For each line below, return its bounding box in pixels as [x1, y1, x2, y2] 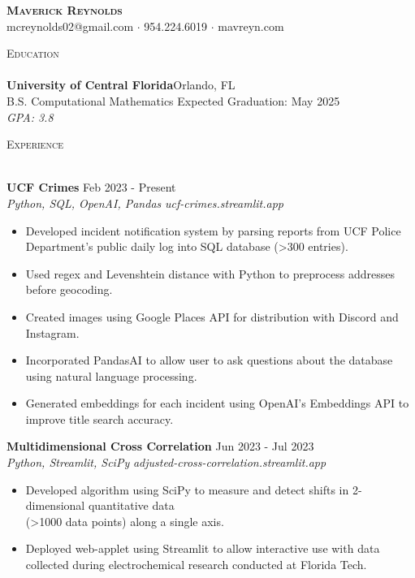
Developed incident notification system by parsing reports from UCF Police [25, 222, 401, 239]
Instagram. [25, 324, 80, 341]
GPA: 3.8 [6, 108, 54, 125]
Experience [6, 136, 63, 153]
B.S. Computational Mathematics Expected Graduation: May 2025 [6, 92, 340, 109]
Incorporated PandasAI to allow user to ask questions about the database [25, 352, 393, 369]
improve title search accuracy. [25, 410, 174, 427]
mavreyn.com [218, 17, 284, 34]
